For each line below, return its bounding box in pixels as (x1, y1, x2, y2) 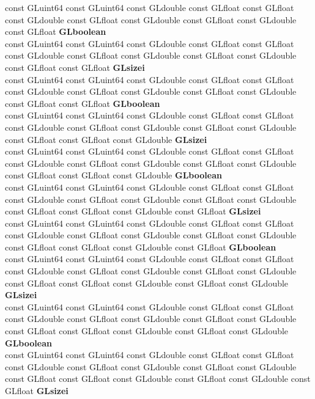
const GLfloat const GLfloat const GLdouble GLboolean (5, 169, 222, 181)
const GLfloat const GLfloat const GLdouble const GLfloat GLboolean (5, 240, 276, 253)
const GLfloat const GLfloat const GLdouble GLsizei (5, 133, 207, 145)
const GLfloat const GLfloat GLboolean (5, 97, 160, 109)
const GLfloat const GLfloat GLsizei (5, 60, 145, 73)
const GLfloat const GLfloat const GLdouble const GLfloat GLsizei (5, 205, 261, 218)
